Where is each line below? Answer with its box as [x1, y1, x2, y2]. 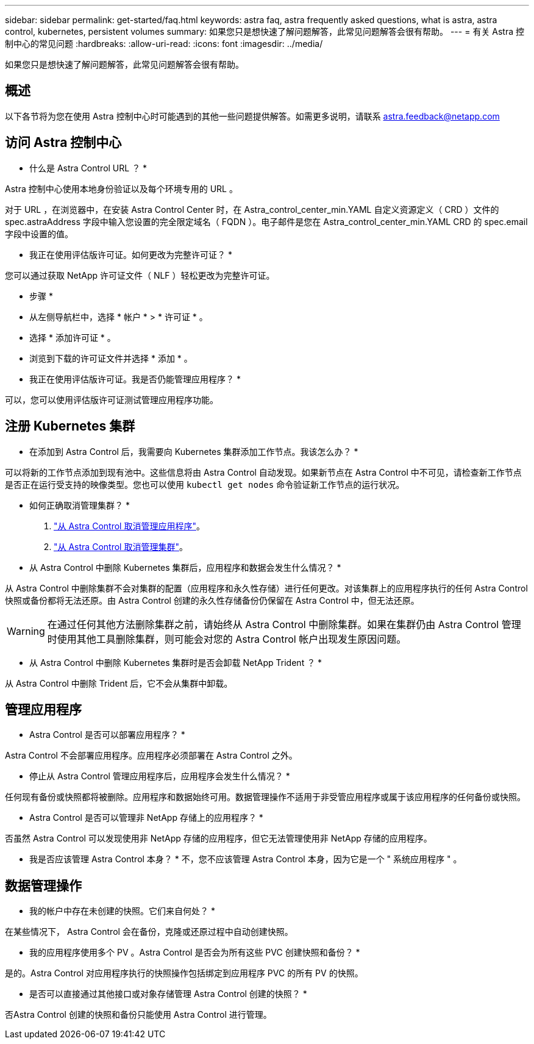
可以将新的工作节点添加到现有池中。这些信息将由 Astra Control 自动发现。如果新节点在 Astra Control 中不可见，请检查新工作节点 [5, 467, 522, 477]
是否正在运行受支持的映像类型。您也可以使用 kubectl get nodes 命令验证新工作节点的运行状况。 [5, 479, 405, 490]
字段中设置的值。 [5, 228, 73, 239]
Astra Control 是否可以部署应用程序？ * [29, 729, 185, 740]
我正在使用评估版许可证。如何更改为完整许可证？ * [29, 249, 232, 260]
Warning [7, 624, 45, 637]
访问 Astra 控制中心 [5, 135, 122, 151]
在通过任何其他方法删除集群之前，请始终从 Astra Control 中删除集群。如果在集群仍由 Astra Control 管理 [47, 618, 521, 631]
